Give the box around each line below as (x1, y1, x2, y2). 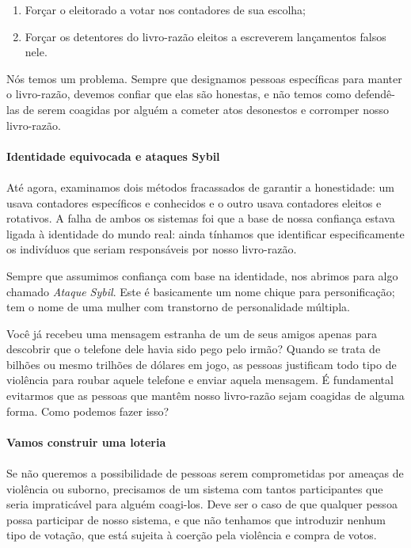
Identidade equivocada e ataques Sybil (6, 147, 220, 164)
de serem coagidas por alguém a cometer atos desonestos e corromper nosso (23, 101, 390, 117)
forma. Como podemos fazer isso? (6, 402, 169, 419)
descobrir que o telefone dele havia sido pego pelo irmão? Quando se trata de (6, 341, 381, 357)
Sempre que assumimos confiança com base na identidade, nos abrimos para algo (6, 267, 398, 284)
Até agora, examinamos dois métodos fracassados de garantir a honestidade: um (6, 178, 394, 195)
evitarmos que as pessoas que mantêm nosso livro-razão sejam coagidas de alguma (6, 387, 405, 404)
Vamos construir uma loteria (6, 433, 166, 450)
